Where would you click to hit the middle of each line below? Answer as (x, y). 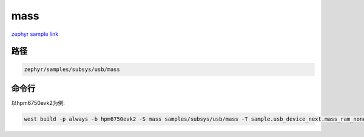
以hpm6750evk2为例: (38, 103)
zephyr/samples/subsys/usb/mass (72, 69)
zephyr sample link (35, 34)
